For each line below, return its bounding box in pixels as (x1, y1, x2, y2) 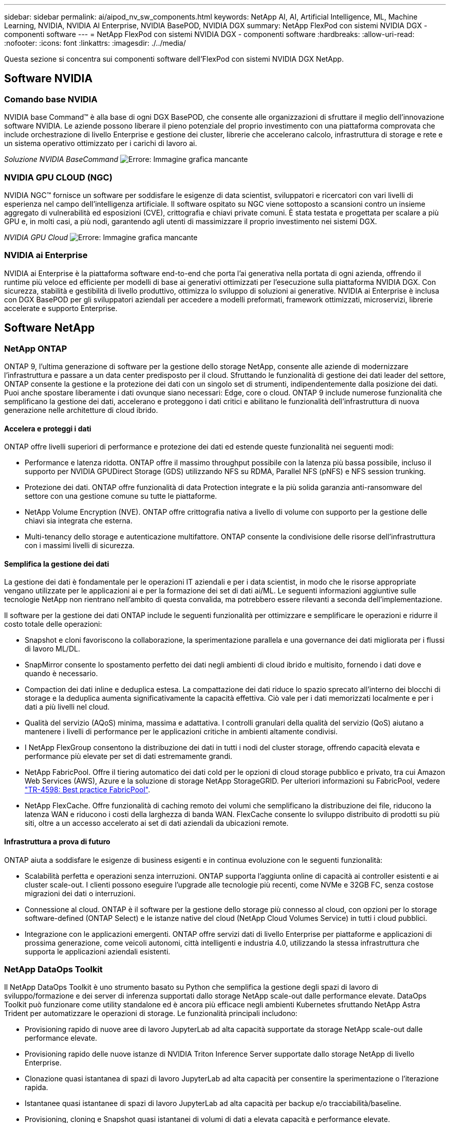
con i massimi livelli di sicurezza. (25, 541, 135, 550)
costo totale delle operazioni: (4, 620, 102, 629)
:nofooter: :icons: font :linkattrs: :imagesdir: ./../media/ (4, 39, 186, 47)
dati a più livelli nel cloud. (25, 702, 110, 712)
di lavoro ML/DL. (25, 644, 80, 654)
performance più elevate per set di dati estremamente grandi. (25, 752, 233, 761)
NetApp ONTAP (4, 343, 67, 354)
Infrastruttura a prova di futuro (4, 837, 110, 846)
